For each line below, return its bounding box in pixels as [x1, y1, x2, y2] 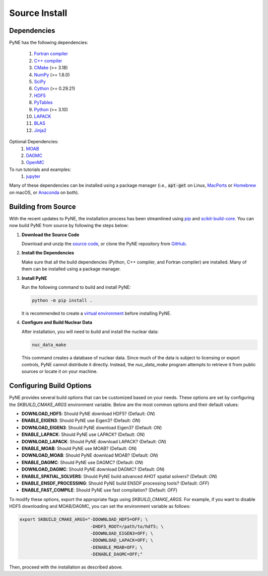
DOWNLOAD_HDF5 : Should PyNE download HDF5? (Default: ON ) [21, 411, 155, 417]
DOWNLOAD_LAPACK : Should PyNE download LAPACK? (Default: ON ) [21, 438, 166, 444]
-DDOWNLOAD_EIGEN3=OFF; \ [90, 530, 153, 536]
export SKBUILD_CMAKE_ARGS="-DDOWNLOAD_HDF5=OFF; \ [19, 517, 148, 522]
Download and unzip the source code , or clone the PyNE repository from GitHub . [21, 241, 187, 247]
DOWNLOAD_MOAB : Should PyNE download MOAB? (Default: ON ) [21, 452, 158, 458]
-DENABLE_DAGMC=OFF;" [90, 552, 143, 557]
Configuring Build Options [9, 382, 92, 390]
